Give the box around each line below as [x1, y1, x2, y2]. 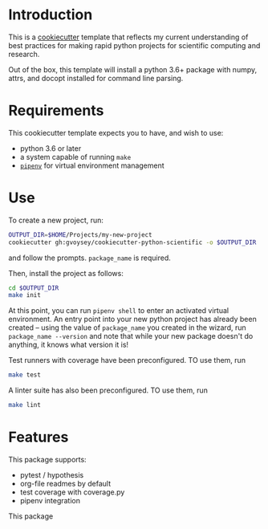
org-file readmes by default [19, 479, 111, 488]
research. [8, 49, 40, 59]
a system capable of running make [19, 152, 132, 161]
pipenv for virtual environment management [19, 161, 164, 170]
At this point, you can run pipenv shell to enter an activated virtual [8, 306, 229, 315]
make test [8, 371, 42, 379]
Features [8, 428, 69, 446]
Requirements [8, 102, 104, 120]
